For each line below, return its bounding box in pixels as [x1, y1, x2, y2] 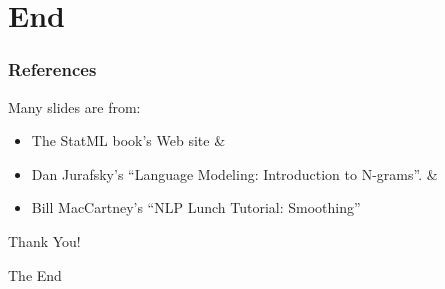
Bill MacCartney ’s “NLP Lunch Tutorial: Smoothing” [31, 197, 361, 218]
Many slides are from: [8, 96, 141, 117]
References [8, 57, 97, 82]
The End [8, 264, 62, 285]
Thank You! [8, 230, 81, 251]
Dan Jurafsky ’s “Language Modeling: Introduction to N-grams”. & [31, 163, 438, 184]
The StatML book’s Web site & [31, 130, 226, 151]
